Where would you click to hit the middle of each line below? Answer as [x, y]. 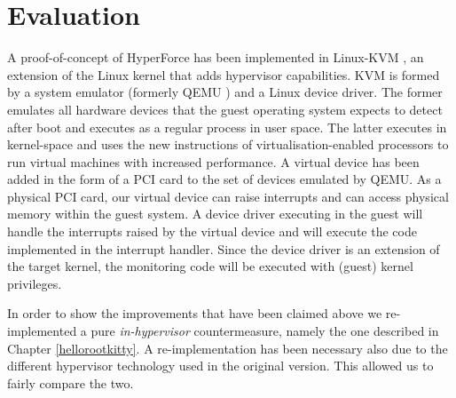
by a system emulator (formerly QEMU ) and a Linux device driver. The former [225, 92]
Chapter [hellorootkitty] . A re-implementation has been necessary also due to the [228, 348]
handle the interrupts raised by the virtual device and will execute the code [212, 231]
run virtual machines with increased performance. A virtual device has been [213, 161]
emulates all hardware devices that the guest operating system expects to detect [225, 109]
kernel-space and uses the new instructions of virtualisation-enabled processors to [228, 144]
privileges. [35, 283]
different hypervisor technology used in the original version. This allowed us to [220, 366]
